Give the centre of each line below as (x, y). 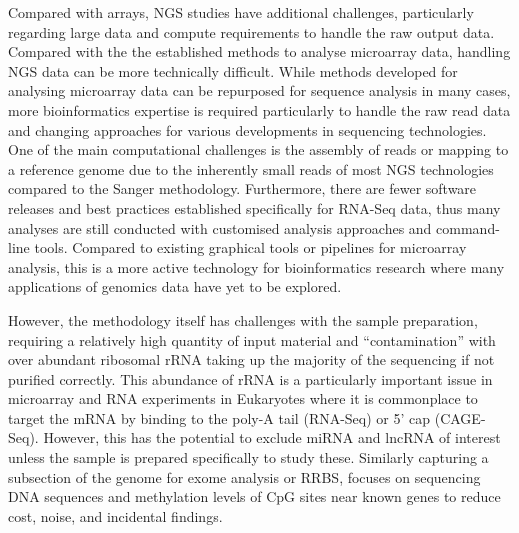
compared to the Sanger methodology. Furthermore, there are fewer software (242, 188)
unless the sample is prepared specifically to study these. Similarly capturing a (248, 457)
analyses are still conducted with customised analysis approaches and (220, 227)
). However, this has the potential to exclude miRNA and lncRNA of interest (265, 437)
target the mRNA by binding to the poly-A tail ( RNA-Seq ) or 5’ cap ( (224, 417)
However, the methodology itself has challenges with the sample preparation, (243, 319)
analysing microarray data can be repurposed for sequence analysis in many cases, (259, 90)
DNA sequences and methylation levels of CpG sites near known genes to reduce (254, 496)
